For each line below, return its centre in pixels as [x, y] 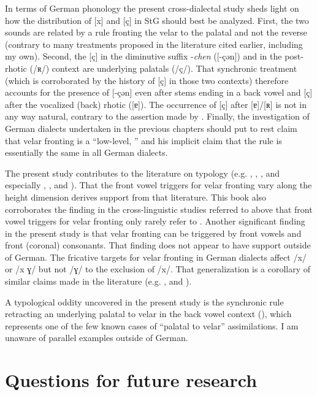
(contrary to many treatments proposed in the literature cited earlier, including [154, 44]
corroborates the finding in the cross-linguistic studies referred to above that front [159, 209]
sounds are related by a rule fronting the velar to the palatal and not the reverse [156, 32]
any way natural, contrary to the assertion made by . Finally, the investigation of [157, 116]
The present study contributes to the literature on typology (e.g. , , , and [143, 173]
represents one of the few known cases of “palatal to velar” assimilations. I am [152, 325]
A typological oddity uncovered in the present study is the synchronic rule [144, 301]
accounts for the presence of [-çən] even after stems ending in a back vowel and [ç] [159, 92]
